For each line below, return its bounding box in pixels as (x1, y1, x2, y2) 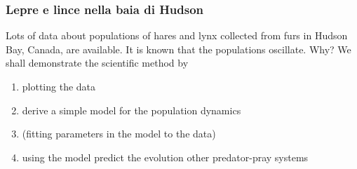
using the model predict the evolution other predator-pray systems (22, 149, 309, 164)
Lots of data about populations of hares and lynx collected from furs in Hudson (6, 28, 348, 43)
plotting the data (22, 79, 96, 93)
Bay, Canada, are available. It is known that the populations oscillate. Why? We (6, 41, 351, 56)
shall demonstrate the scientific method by (6, 55, 189, 70)
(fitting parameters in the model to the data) (22, 126, 216, 141)
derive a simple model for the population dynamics (22, 102, 241, 117)
